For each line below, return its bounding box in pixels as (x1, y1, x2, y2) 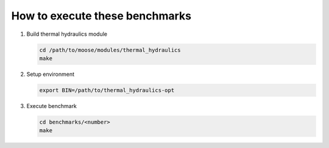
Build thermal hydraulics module (26, 30, 108, 38)
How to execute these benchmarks (11, 9, 192, 22)
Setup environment (26, 70, 74, 78)
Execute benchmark (26, 102, 77, 109)
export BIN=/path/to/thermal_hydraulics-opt (39, 87, 175, 93)
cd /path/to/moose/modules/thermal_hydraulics (39, 46, 181, 53)
